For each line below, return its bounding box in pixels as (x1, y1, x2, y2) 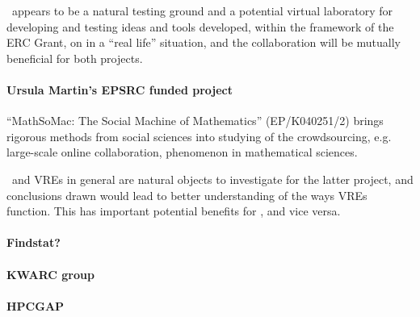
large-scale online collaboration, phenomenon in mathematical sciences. (6, 144, 358, 161)
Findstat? (6, 234, 61, 251)
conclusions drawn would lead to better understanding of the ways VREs (6, 186, 367, 203)
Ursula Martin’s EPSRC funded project (6, 81, 233, 98)
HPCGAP (6, 297, 65, 314)
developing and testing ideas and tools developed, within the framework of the (6, 18, 394, 35)
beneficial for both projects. (6, 49, 143, 66)
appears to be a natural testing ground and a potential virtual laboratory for (11, 2, 393, 19)
